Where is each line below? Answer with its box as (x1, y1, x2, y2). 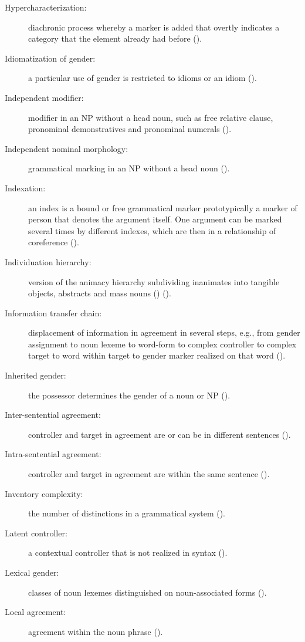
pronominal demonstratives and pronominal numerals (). (28, 123, 232, 135)
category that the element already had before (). (28, 32, 202, 45)
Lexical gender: (5, 566, 59, 578)
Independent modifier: (5, 91, 84, 103)
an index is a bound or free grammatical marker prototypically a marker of (28, 201, 297, 214)
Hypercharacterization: (5, 1, 87, 13)
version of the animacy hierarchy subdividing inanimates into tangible (28, 275, 280, 288)
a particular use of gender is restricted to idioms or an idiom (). (28, 72, 257, 84)
